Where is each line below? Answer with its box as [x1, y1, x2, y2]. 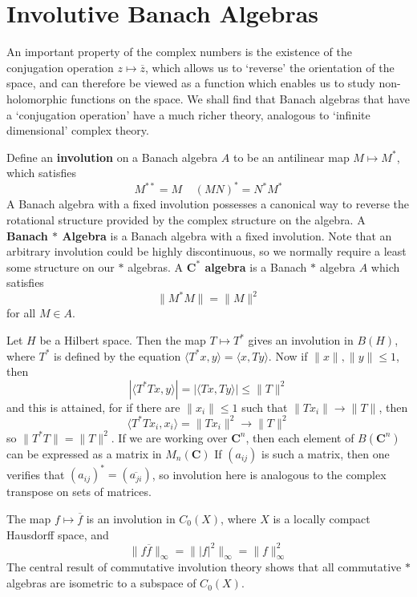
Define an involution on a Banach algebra [6, 148, 218, 165]
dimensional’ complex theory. [6, 122, 149, 139]
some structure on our [6, 258, 115, 275]
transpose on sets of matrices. [6, 483, 152, 500]
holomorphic [6, 90, 67, 107]
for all [6, 305, 36, 321]
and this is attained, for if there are [6, 398, 180, 415]
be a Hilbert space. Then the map [39, 332, 206, 349]
